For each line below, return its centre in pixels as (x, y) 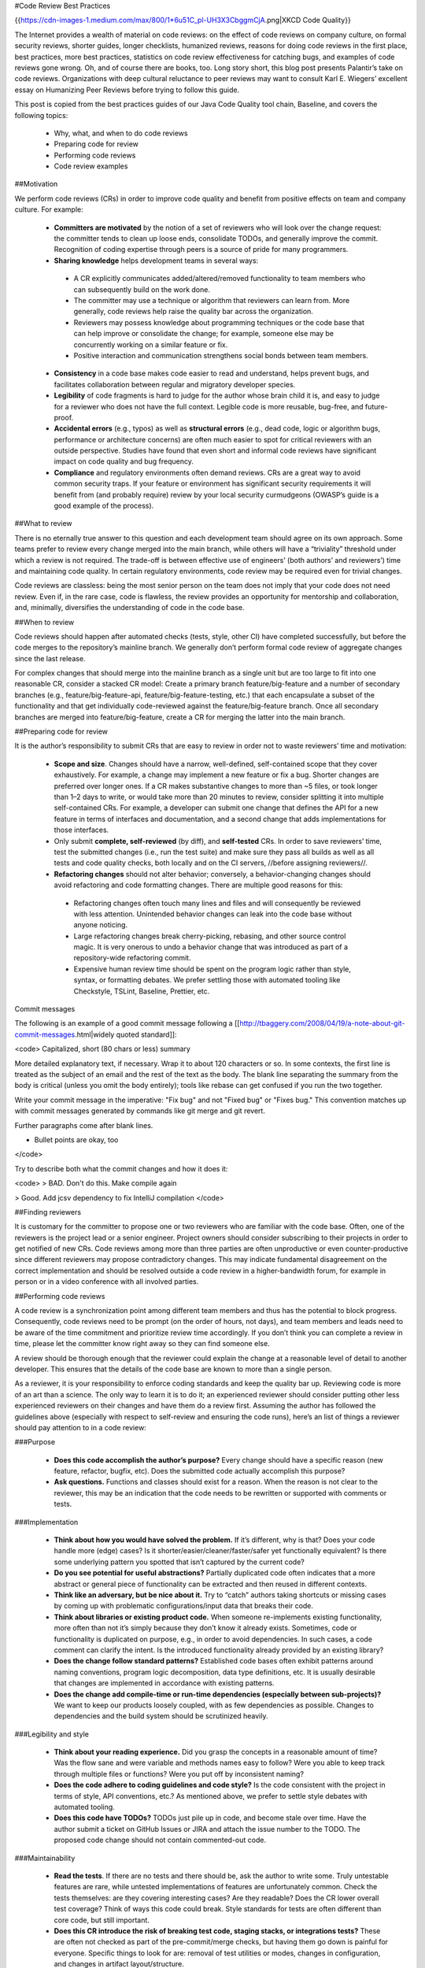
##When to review (44, 622)
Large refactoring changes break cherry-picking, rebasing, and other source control (210, 936)
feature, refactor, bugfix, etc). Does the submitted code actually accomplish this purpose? (200, 1471)
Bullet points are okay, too (76, 1139)
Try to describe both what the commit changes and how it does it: (121, 1168)
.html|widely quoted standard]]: (126, 1034)
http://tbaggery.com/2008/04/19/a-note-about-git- (322, 1023)
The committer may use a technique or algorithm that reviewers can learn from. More (212, 300)
